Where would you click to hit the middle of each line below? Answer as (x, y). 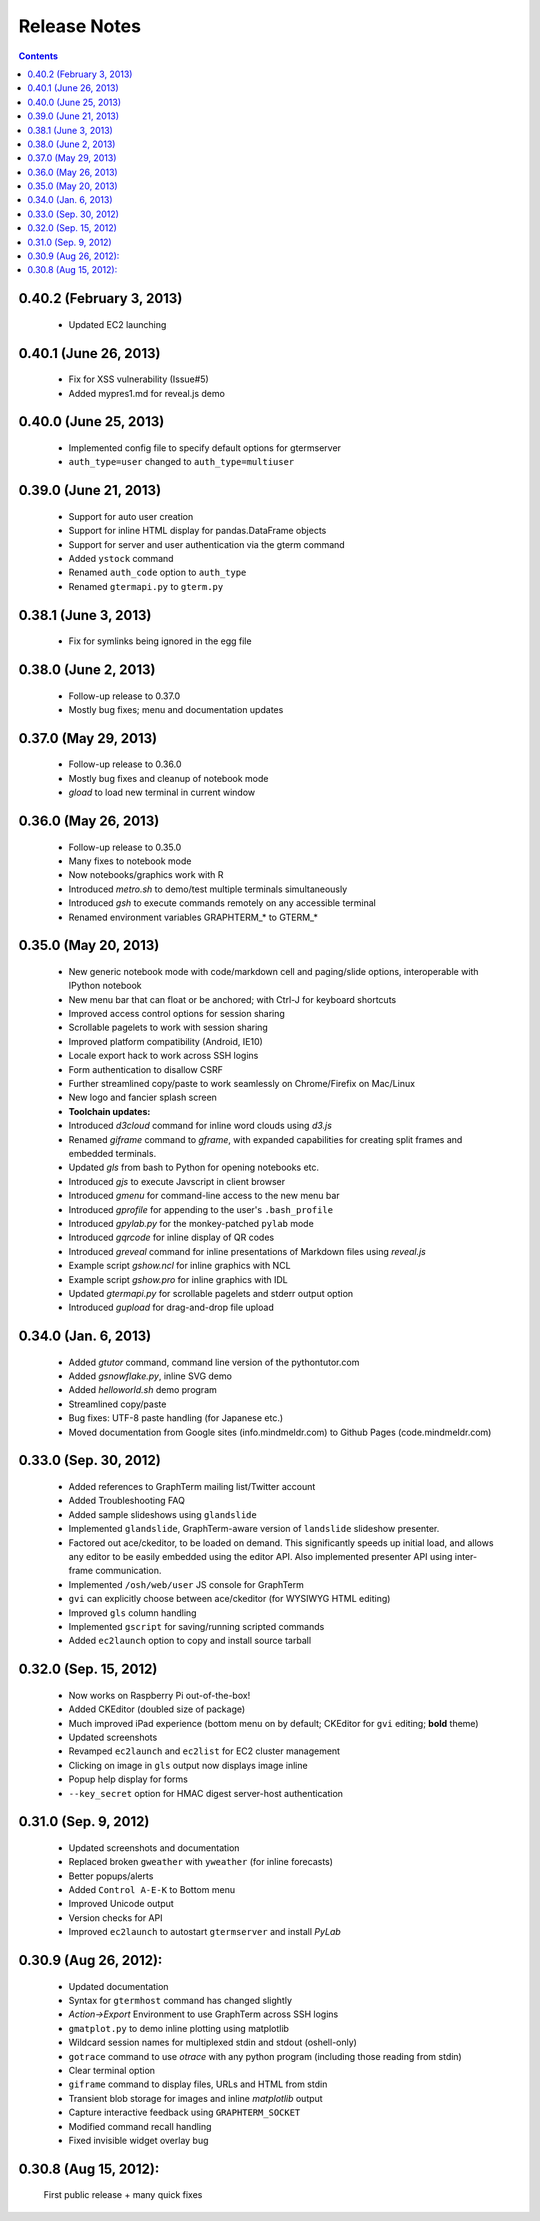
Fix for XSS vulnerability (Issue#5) (138, 379)
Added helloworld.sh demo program (142, 1390)
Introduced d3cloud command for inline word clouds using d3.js (200, 1126)
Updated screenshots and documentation (154, 1847)
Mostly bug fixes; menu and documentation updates (176, 709)
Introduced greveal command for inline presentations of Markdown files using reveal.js (247, 1251)
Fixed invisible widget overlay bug (138, 2140)
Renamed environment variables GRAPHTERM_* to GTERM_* (193, 917)
